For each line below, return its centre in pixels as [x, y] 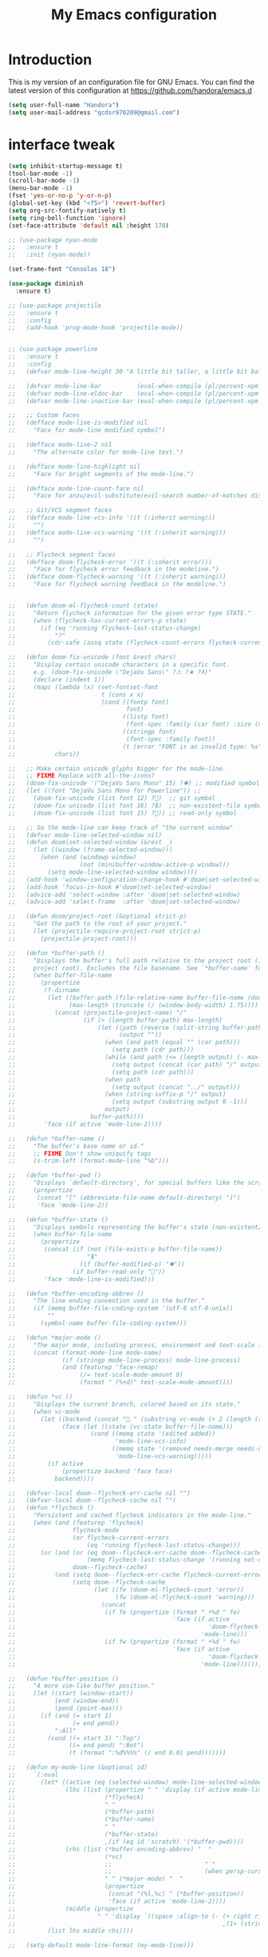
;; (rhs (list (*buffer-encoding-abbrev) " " [110, 1849]
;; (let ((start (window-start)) [71, 1694]
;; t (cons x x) [77, 694]
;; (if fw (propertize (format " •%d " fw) [124, 1642]
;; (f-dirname [44, 991]
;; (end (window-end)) [64, 1701]
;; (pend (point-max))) [66, 1708]
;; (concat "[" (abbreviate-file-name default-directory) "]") [124, 1198]
